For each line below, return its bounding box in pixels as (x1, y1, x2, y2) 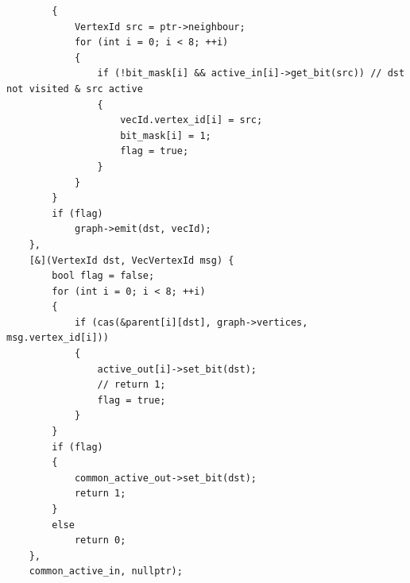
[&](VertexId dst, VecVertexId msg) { (29, 254, 234, 266)
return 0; (74, 535, 126, 546)
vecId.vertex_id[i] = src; (120, 114, 263, 126)
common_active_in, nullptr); (29, 566, 183, 577)
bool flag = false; (52, 270, 155, 282)
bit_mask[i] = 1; (120, 129, 211, 141)
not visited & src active (6, 83, 143, 95)
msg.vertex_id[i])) (6, 332, 109, 344)
